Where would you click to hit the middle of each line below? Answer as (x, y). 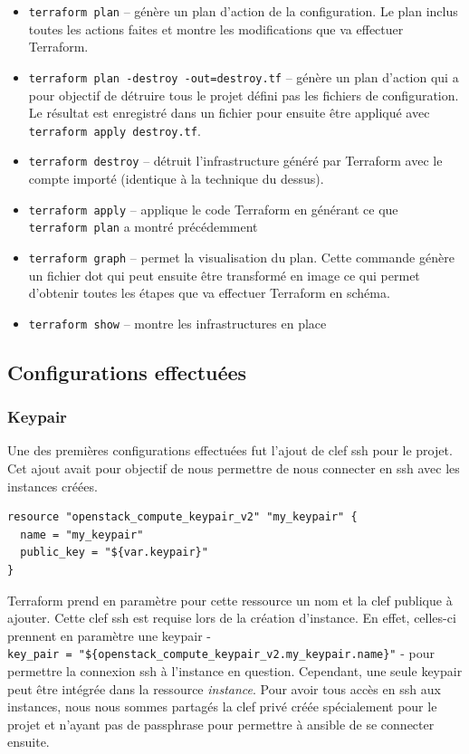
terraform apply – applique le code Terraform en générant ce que (213, 209)
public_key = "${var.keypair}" (114, 553)
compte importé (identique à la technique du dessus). (176, 178)
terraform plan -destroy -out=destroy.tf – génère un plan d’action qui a (244, 76)
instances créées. (53, 486)
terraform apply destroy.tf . (115, 130)
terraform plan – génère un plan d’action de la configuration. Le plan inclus (243, 11)
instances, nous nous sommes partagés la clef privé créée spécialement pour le (222, 706)
